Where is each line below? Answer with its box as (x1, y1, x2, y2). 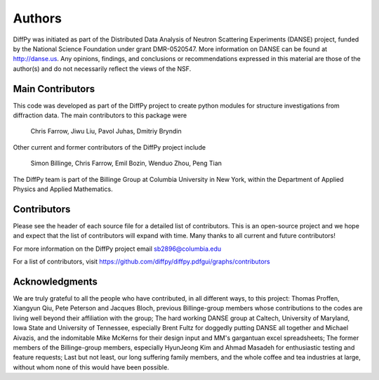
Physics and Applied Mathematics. (13, 185, 113, 193)
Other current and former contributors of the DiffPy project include (13, 143, 206, 151)
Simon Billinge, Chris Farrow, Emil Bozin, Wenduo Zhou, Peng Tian (30, 159, 222, 168)
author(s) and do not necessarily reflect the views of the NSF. (13, 64, 192, 73)
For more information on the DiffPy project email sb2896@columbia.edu (13, 244, 222, 253)
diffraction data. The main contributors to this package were (13, 111, 187, 119)
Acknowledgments (13, 275, 98, 287)
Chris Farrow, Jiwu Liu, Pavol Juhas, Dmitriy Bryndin (30, 127, 182, 136)
